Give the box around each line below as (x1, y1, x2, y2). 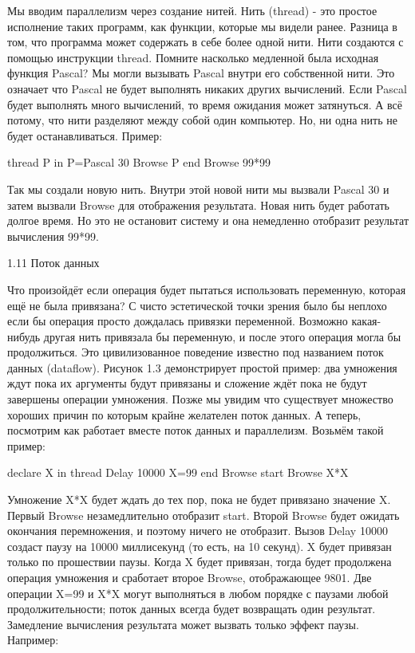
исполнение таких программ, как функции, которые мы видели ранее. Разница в (7, 18, 397, 34)
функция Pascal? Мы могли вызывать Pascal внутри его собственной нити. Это (7, 65, 395, 81)
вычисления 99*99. (7, 227, 99, 244)
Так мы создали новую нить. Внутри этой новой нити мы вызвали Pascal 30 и (7, 180, 389, 197)
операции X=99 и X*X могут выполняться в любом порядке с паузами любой (7, 584, 389, 601)
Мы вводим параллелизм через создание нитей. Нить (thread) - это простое (7, 2, 377, 18)
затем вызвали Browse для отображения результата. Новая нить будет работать (7, 196, 389, 213)
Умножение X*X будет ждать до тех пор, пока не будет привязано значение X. (7, 491, 391, 508)
